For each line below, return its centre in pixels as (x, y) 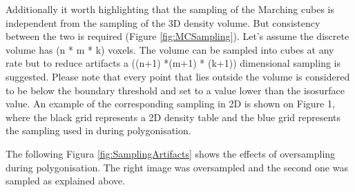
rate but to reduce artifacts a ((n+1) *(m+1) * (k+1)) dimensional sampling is (173, 63)
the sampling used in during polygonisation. (98, 130)
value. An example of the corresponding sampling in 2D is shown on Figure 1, (170, 104)
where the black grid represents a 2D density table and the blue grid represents (173, 117)
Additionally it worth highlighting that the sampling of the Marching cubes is (170, 9)
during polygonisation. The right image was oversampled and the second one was (177, 167)
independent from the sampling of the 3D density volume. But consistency (163, 22)
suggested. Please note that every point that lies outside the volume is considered (178, 76)
